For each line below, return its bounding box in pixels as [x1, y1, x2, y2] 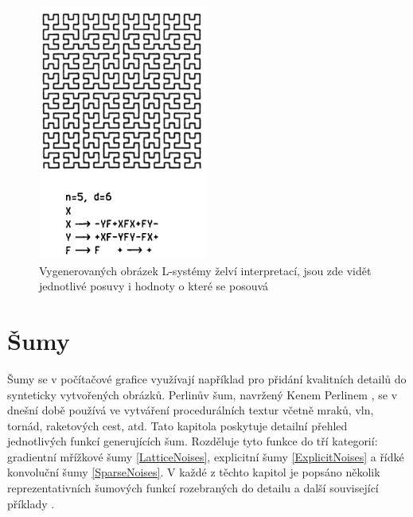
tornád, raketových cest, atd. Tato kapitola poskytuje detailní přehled [7, 417, 348, 433]
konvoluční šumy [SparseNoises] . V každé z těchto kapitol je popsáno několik [7, 464, 380, 480]
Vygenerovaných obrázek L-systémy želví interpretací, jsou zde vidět [39, 262, 372, 278]
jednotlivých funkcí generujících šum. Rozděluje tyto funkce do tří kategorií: [7, 433, 378, 449]
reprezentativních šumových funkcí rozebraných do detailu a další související [7, 480, 379, 496]
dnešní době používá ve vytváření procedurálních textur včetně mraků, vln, [7, 402, 374, 418]
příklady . [7, 495, 55, 511]
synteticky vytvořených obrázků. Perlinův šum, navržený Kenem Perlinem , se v [7, 386, 398, 402]
